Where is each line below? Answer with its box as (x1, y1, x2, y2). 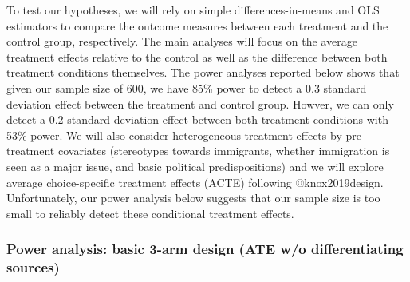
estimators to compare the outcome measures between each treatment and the (6, 17, 388, 34)
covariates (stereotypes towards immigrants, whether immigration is (57, 142, 390, 159)
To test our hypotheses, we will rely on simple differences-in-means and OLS (6, 2, 380, 18)
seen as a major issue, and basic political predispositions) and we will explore (6, 157, 384, 174)
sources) (6, 257, 60, 277)
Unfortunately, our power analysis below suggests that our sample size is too (6, 189, 380, 206)
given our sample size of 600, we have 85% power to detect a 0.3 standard (6, 79, 367, 96)
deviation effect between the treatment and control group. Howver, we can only (6, 95, 394, 112)
